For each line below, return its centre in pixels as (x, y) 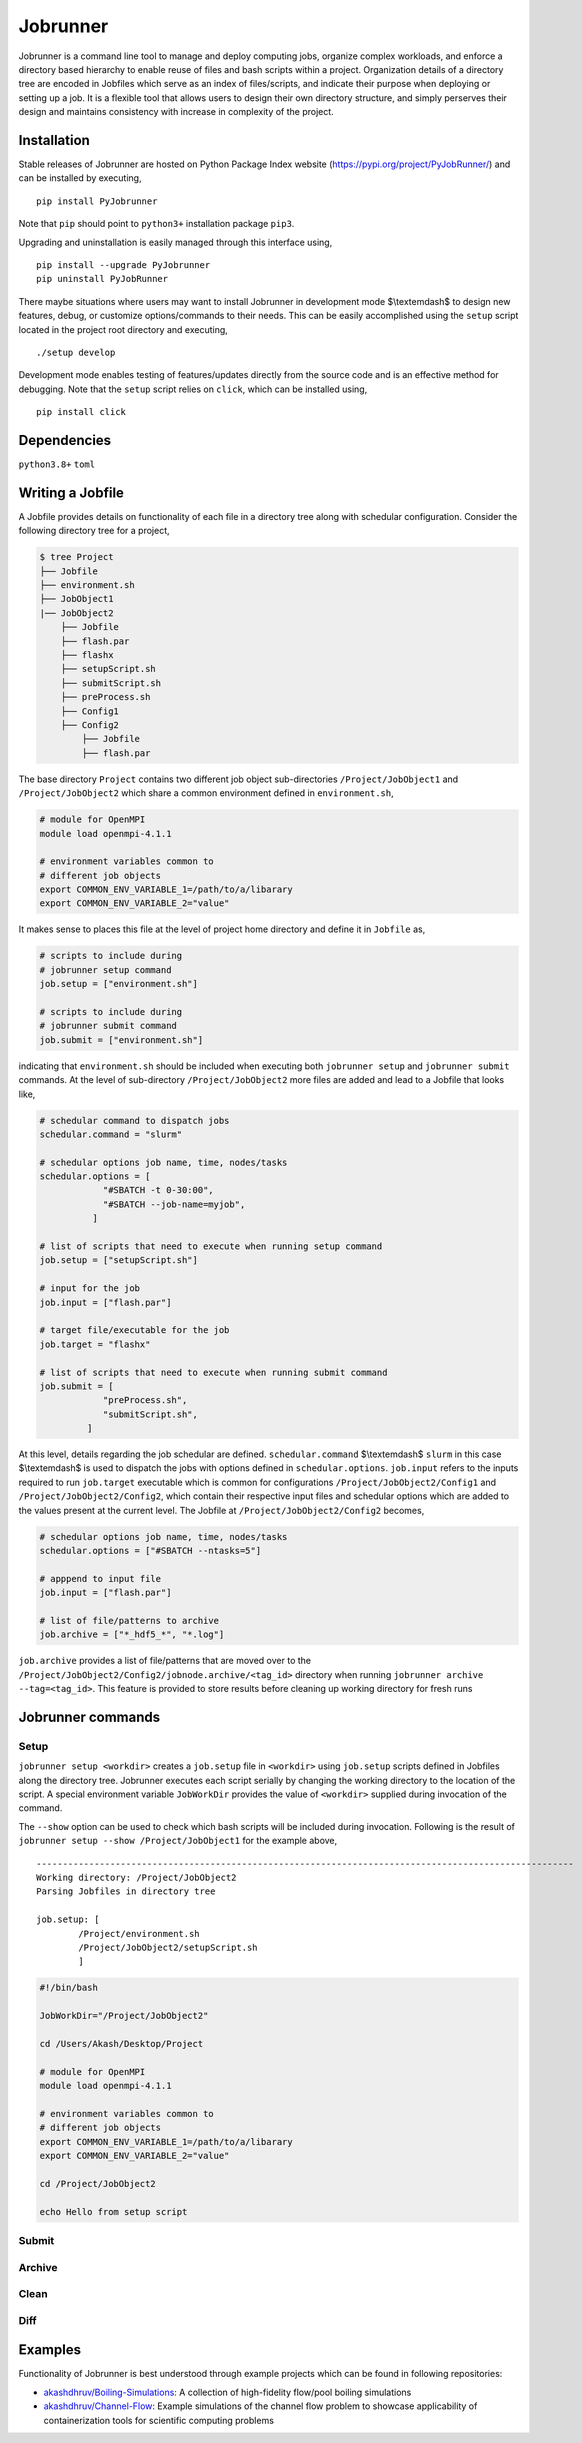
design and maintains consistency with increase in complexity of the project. (176, 112)
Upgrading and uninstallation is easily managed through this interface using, (175, 242)
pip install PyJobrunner (97, 201)
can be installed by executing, (80, 178)
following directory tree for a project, (94, 531)
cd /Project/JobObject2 (98, 2183)
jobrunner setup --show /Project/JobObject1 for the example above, (178, 1841)
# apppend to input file (100, 1578)
